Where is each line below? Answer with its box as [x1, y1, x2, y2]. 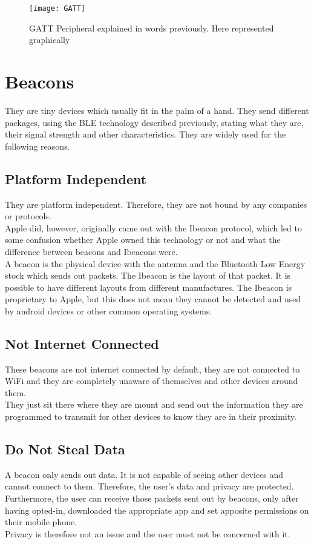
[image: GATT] [29, 4, 86, 13]
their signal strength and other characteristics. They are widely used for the [5, 128, 286, 141]
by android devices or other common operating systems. [5, 304, 212, 317]
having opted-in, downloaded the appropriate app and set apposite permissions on [5, 503, 309, 516]
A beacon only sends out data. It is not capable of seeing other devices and [5, 468, 284, 480]
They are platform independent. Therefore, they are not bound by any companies [5, 197, 307, 210]
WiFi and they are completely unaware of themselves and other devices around [5, 374, 298, 387]
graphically [29, 33, 70, 46]
